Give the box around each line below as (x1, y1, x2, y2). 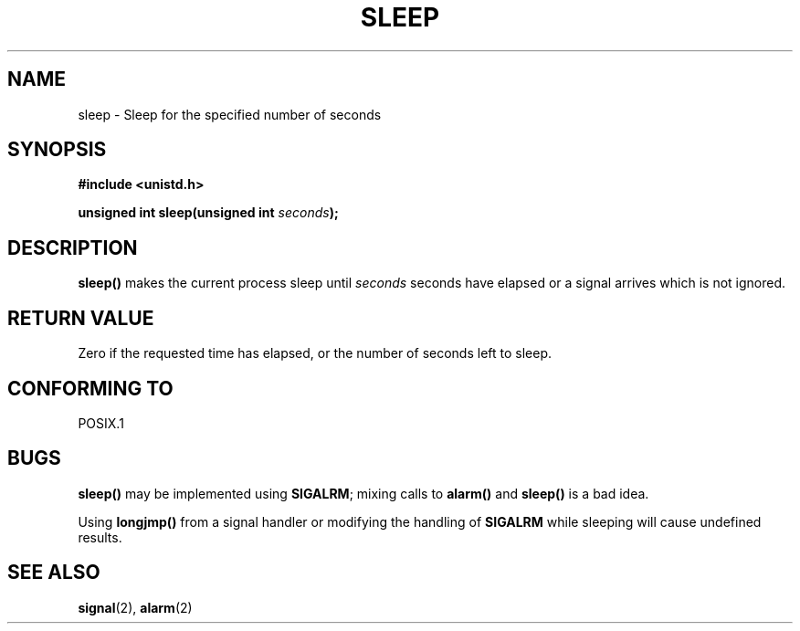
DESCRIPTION (7, 236, 138, 259)
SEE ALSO (7, 561, 100, 584)
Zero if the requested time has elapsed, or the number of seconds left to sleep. (78, 345, 552, 362)
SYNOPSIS (7, 138, 107, 162)
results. (78, 529, 122, 545)
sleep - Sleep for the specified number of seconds (78, 106, 382, 122)
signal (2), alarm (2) (78, 599, 193, 615)
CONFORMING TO (7, 376, 174, 400)
